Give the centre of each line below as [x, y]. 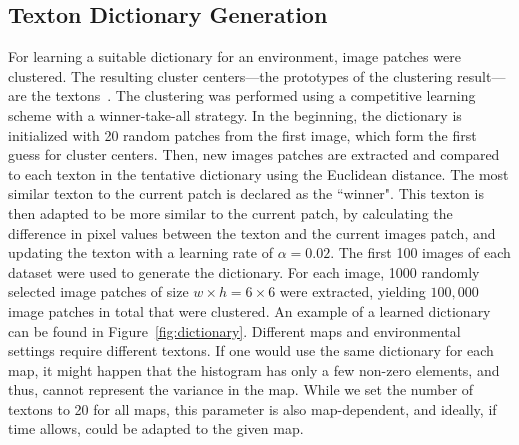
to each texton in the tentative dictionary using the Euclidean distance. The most [258, 173]
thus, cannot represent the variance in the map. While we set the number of [241, 389]
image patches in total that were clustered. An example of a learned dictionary [249, 310]
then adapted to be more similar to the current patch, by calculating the [230, 212]
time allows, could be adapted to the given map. [156, 428]
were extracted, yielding [352, 291]
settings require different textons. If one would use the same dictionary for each [251, 350]
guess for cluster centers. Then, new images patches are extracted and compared [254, 154]
